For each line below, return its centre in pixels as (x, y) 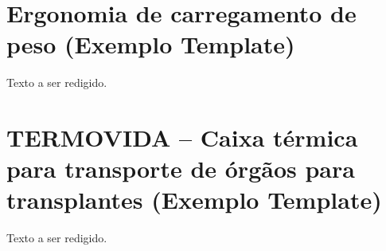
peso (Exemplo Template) (151, 44)
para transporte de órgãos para (181, 169)
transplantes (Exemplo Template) (194, 200)
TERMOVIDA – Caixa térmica (182, 137)
